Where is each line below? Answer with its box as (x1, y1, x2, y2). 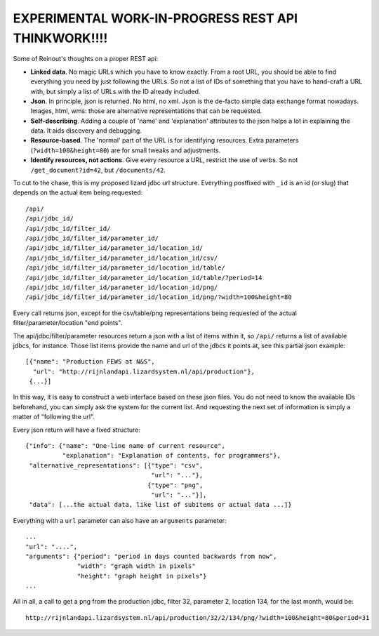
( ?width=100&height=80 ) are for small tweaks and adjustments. (30, 146, 221, 154)
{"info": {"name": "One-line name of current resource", (25, 442, 226, 450)
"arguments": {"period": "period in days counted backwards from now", (25, 552, 277, 560)
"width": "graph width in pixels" (77, 562, 196, 570)
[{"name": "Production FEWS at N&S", (25, 358, 156, 366)
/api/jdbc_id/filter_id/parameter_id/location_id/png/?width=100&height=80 (25, 293, 292, 301)
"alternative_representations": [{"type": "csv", (29, 461, 204, 470)
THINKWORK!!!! (13, 30, 108, 46)
